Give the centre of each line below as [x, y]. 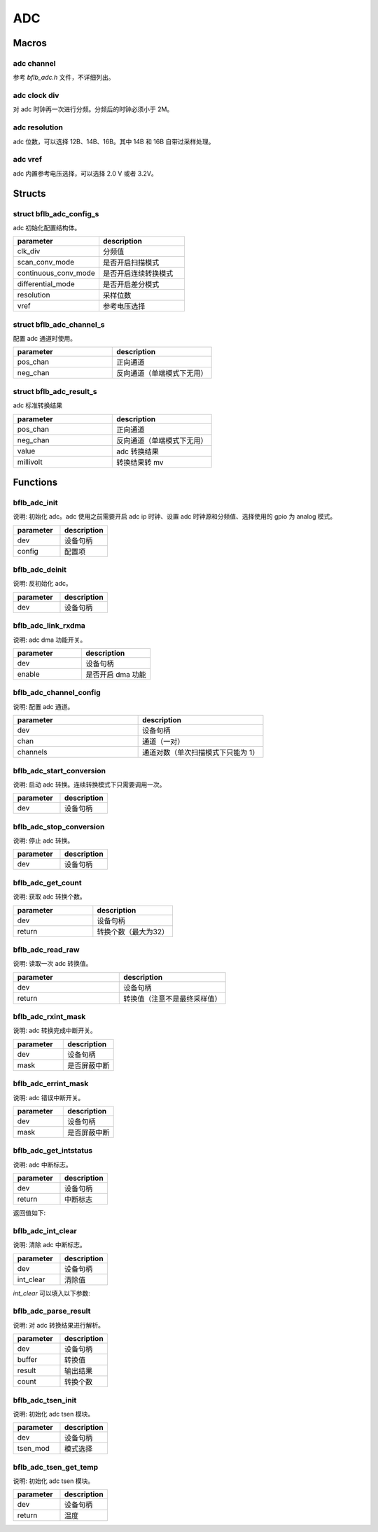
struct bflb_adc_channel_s [59, 324]
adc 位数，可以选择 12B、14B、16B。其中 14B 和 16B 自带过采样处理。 [114, 141]
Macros [30, 43]
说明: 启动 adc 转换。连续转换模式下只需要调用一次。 [89, 785]
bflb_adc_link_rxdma [49, 626]
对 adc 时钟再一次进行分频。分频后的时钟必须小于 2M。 [93, 109]
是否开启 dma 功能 [116, 674]
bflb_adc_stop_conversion [59, 827]
